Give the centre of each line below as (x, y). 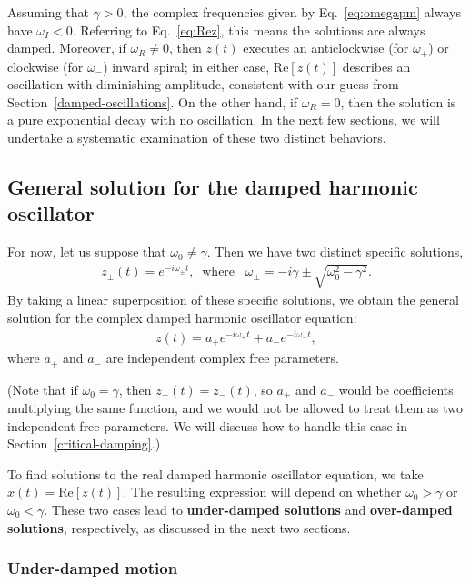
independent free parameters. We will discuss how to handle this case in (208, 425)
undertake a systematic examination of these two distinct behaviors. (197, 138)
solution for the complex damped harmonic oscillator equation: (182, 317)
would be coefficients (396, 389)
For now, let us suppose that (87, 252)
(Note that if (43, 389)
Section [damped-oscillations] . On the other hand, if (153, 101)
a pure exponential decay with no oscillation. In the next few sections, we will (224, 120)
